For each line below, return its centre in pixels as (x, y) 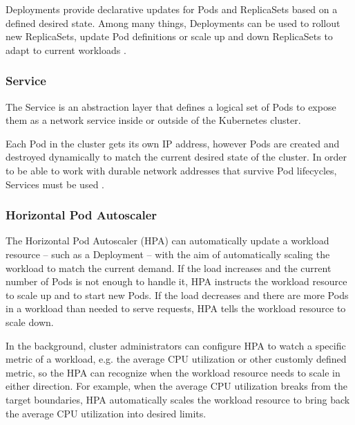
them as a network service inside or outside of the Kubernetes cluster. (153, 120)
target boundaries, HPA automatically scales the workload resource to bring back (178, 399)
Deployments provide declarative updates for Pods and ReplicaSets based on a (172, 9)
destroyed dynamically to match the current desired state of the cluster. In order (176, 157)
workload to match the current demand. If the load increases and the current (169, 268)
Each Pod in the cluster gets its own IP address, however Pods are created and (173, 143)
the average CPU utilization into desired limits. (106, 413)
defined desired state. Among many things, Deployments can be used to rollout (173, 22)
